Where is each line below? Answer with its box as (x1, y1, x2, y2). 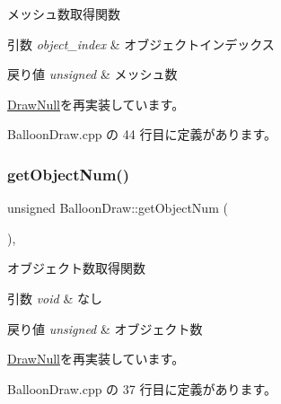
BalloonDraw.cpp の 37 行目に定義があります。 (7, 379, 277, 398)
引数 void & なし (7, 288, 102, 307)
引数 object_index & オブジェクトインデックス (7, 34, 275, 53)
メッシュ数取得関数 (7, 4, 120, 22)
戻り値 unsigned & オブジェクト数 (7, 319, 203, 338)
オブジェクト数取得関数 (7, 259, 145, 277)
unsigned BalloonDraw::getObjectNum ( (7, 198, 228, 217)
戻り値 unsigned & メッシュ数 (7, 65, 178, 83)
